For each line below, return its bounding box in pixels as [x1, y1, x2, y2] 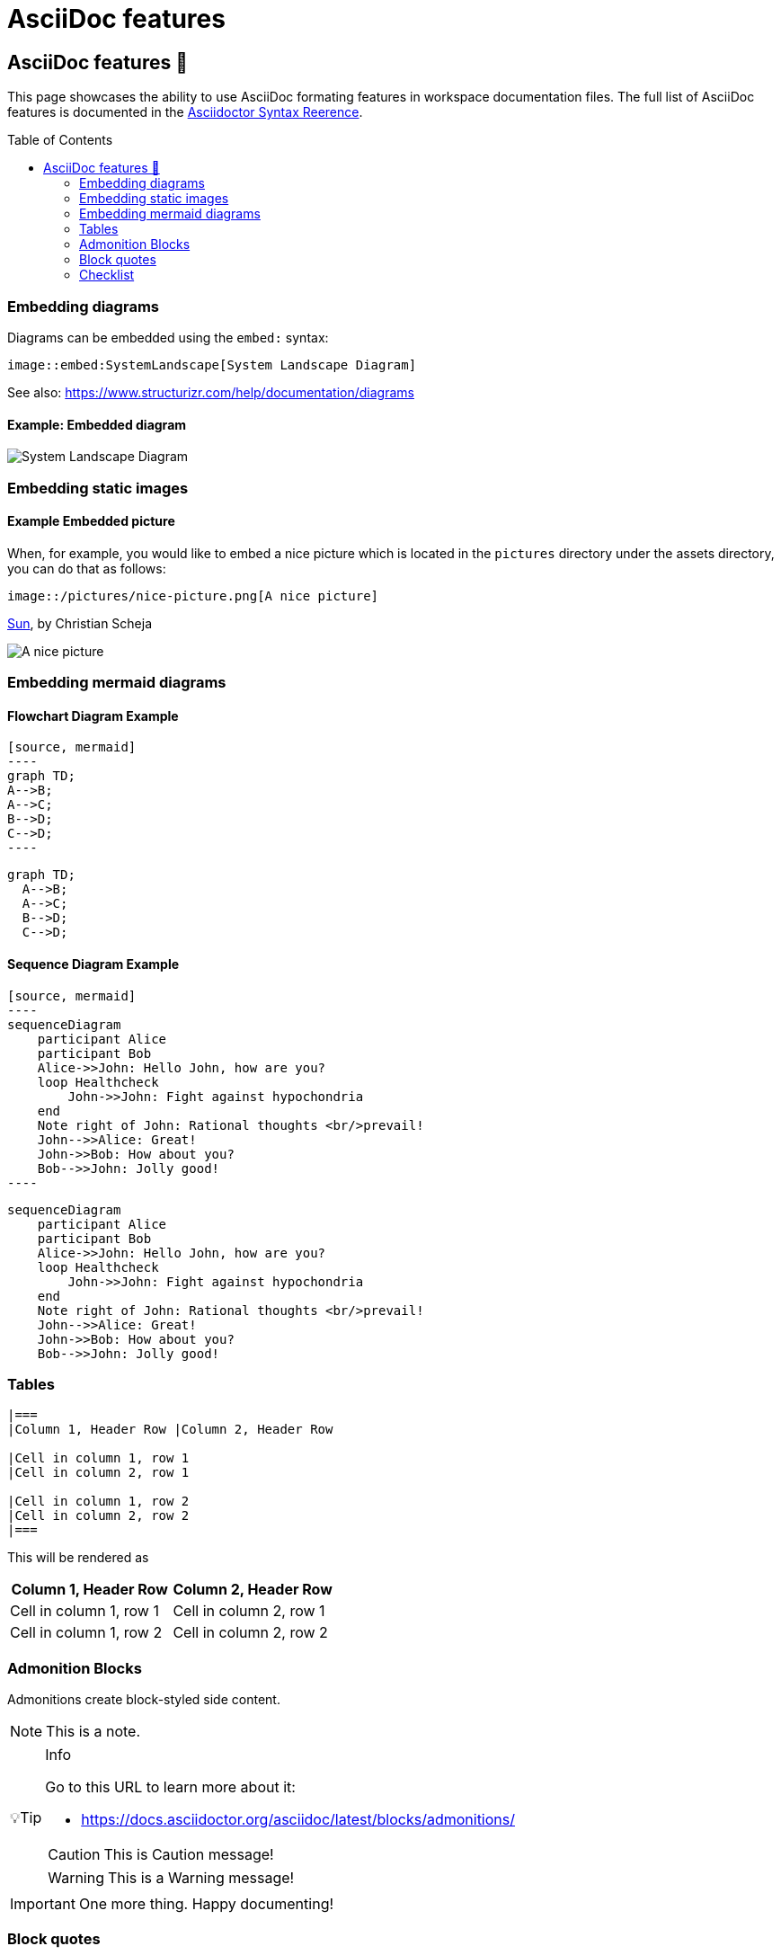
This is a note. [46, 1722, 141, 1741]
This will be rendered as [7, 1550, 149, 1566]
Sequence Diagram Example [7, 955, 180, 972]
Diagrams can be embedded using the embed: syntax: [7, 329, 329, 345]
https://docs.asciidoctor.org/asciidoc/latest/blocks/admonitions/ [81, 1810, 515, 1829]
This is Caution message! [103, 1845, 274, 1864]
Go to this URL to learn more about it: [45, 1778, 296, 1797]
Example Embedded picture [7, 513, 175, 529]
